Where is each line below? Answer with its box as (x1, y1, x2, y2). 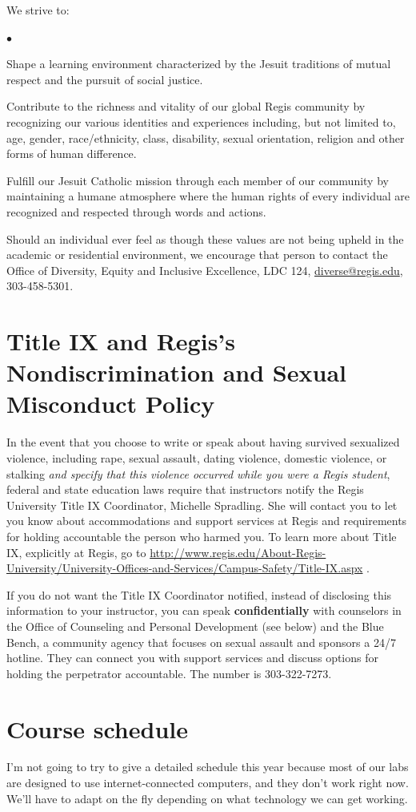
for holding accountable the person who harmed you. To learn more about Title (6, 527, 397, 544)
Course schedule (6, 712, 188, 745)
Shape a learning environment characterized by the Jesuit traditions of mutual (6, 55, 391, 72)
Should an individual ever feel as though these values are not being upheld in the (6, 230, 404, 247)
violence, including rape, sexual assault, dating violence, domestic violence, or (6, 450, 387, 466)
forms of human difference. (6, 145, 137, 162)
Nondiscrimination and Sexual (6, 356, 346, 389)
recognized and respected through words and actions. (6, 203, 266, 220)
